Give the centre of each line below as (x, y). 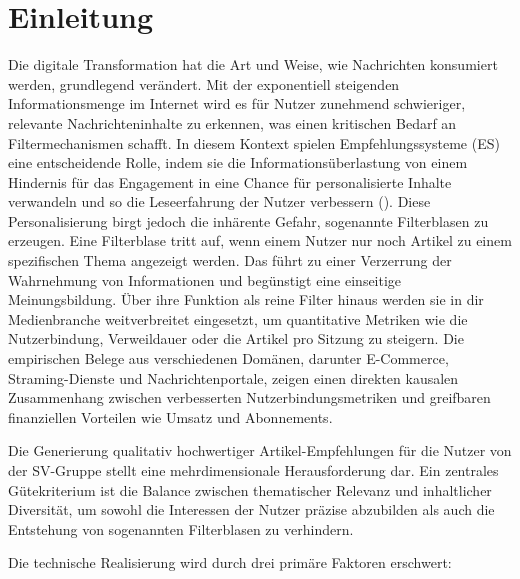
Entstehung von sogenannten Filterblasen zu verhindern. (181, 528)
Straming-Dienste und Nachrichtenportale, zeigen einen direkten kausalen (233, 377)
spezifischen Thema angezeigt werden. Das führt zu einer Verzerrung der (230, 260)
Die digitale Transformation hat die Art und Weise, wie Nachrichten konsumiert (253, 64)
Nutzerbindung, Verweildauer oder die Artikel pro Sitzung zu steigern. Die (236, 338)
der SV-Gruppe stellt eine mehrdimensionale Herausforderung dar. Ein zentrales (253, 470)
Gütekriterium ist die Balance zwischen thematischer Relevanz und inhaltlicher (250, 489)
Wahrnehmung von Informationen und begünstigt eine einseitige (205, 279)
